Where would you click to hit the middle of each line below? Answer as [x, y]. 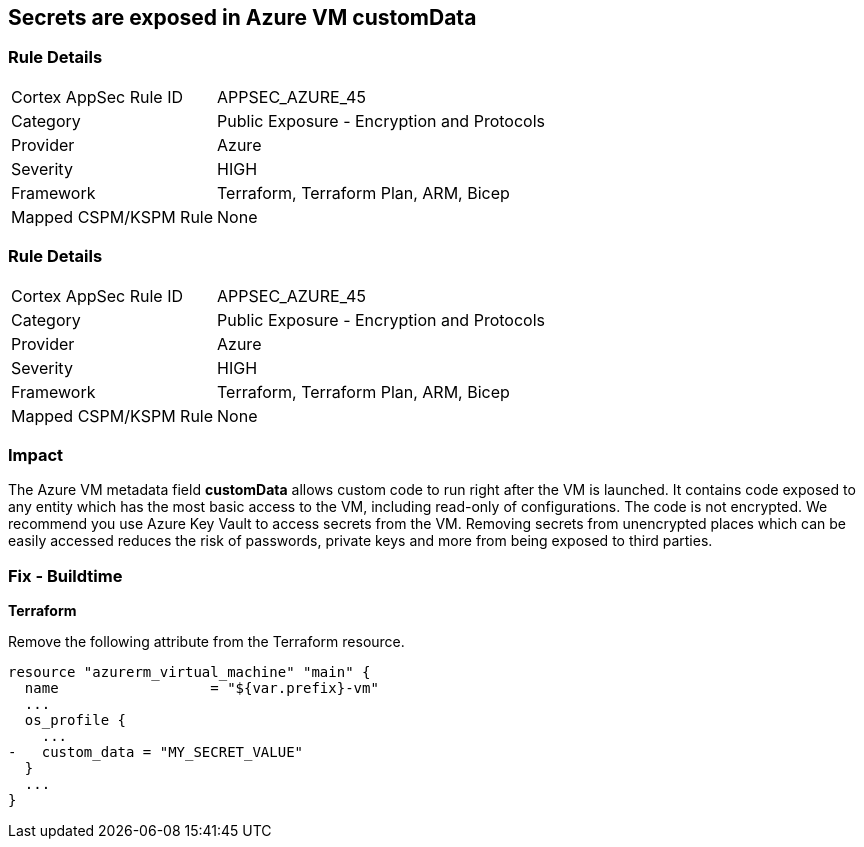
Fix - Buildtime [65, 575]
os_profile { [75, 720]
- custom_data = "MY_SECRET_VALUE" [156, 752]
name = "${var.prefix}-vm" [201, 688]
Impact [36, 454]
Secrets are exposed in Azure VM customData [242, 17]
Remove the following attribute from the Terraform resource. [206, 642]
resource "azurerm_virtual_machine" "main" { [189, 672]
